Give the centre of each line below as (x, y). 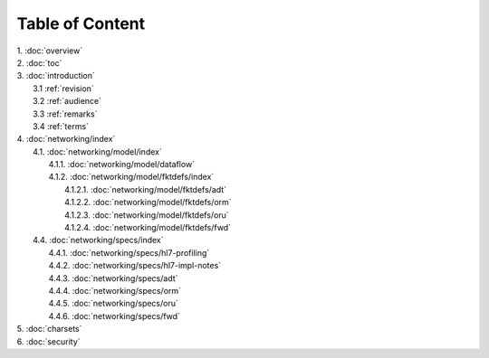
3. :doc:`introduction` (56, 76)
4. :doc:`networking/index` (66, 139)
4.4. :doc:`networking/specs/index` (98, 240)
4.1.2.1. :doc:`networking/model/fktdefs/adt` (145, 189)
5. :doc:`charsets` (49, 329)
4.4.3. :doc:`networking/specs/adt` (113, 278)
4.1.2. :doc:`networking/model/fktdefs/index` (131, 177)
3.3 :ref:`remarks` (65, 114)
